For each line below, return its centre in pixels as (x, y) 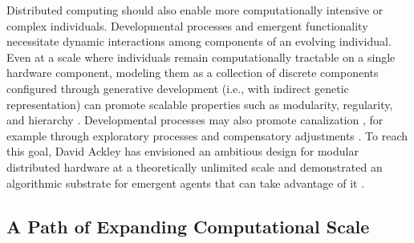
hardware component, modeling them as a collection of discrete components (193, 73)
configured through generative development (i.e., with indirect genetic (178, 88)
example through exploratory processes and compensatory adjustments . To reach (207, 135)
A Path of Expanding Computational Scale (188, 226)
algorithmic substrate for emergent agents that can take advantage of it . (186, 182)
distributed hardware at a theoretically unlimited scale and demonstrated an (195, 166)
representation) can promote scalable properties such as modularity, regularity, (200, 104)
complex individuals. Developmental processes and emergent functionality (187, 25)
